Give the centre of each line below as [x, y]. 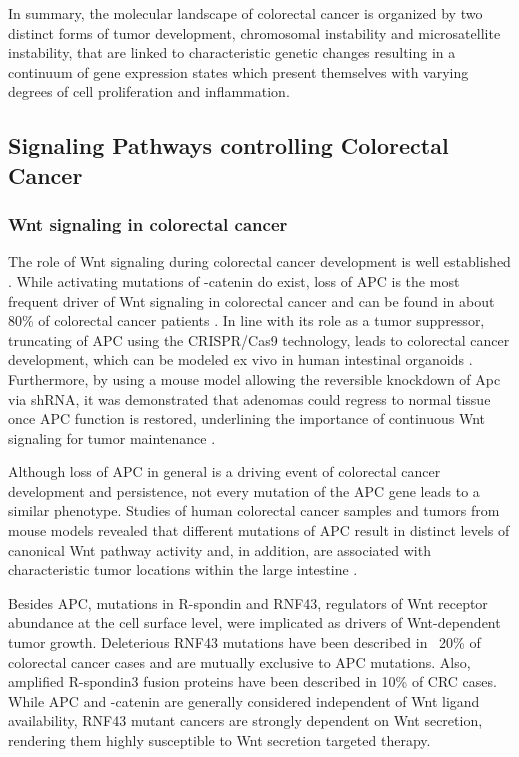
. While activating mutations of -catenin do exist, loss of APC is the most [234, 280]
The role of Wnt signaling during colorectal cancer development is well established [259, 261]
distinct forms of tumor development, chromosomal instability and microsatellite [254, 32]
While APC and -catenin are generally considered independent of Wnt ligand [244, 700]
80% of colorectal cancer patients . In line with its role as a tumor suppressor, [246, 320]
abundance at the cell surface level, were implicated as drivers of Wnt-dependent [254, 622]
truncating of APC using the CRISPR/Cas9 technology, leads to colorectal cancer [259, 339]
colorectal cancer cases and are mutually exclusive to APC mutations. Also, [239, 661]
